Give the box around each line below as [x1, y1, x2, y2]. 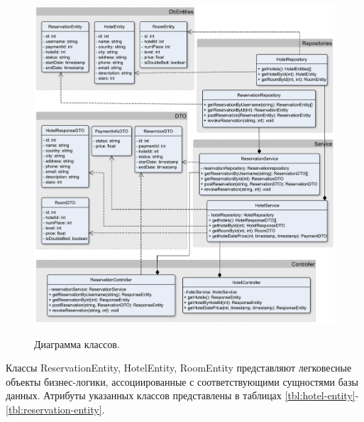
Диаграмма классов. [34, 336, 120, 351]
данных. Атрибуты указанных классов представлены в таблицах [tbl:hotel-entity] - [6, 388, 359, 403]
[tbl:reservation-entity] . [6, 402, 105, 417]
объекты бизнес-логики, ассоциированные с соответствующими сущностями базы [6, 374, 358, 389]
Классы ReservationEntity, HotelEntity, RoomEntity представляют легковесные [6, 360, 352, 375]
